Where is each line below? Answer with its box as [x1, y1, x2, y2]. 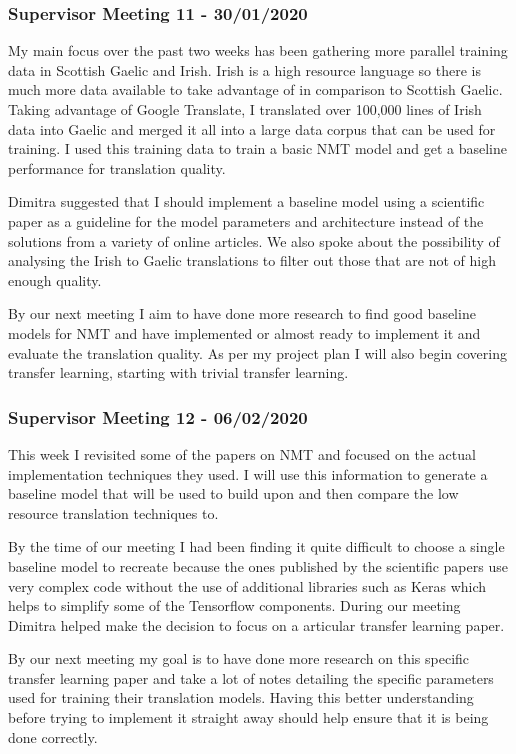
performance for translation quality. [8, 157, 226, 178]
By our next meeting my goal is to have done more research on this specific [8, 648, 470, 669]
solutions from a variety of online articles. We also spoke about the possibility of [8, 230, 500, 251]
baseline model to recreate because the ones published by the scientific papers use [8, 555, 508, 576]
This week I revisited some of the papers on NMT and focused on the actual [8, 443, 476, 464]
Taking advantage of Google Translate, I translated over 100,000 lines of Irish [8, 99, 482, 119]
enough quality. [8, 269, 102, 290]
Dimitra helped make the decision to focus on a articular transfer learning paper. [8, 614, 505, 635]
